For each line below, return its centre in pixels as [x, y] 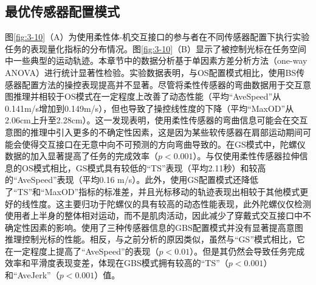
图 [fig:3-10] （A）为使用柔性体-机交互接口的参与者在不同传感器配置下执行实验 [157, 37]
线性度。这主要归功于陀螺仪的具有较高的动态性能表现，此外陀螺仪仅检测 [166, 203]
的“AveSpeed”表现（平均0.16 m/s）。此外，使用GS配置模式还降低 [132, 180]
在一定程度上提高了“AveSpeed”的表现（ [82, 251]
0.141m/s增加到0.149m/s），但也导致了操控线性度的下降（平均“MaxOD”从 [149, 108]
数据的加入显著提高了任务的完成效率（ [81, 156]
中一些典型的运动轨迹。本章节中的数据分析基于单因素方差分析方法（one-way [156, 60]
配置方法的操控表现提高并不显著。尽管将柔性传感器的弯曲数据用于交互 [162, 84]
